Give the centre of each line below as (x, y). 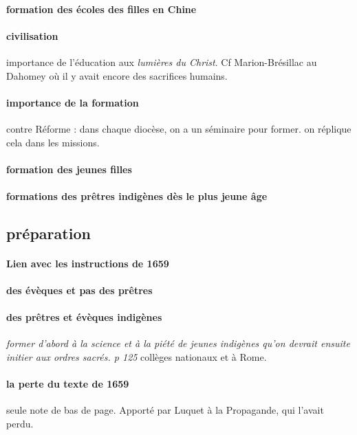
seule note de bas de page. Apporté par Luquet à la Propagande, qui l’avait (165, 410)
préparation (48, 233)
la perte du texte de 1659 (68, 384)
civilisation (32, 35)
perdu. (20, 424)
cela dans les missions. (53, 142)
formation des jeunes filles (69, 169)
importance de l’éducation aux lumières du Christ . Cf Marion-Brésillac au (162, 62)
